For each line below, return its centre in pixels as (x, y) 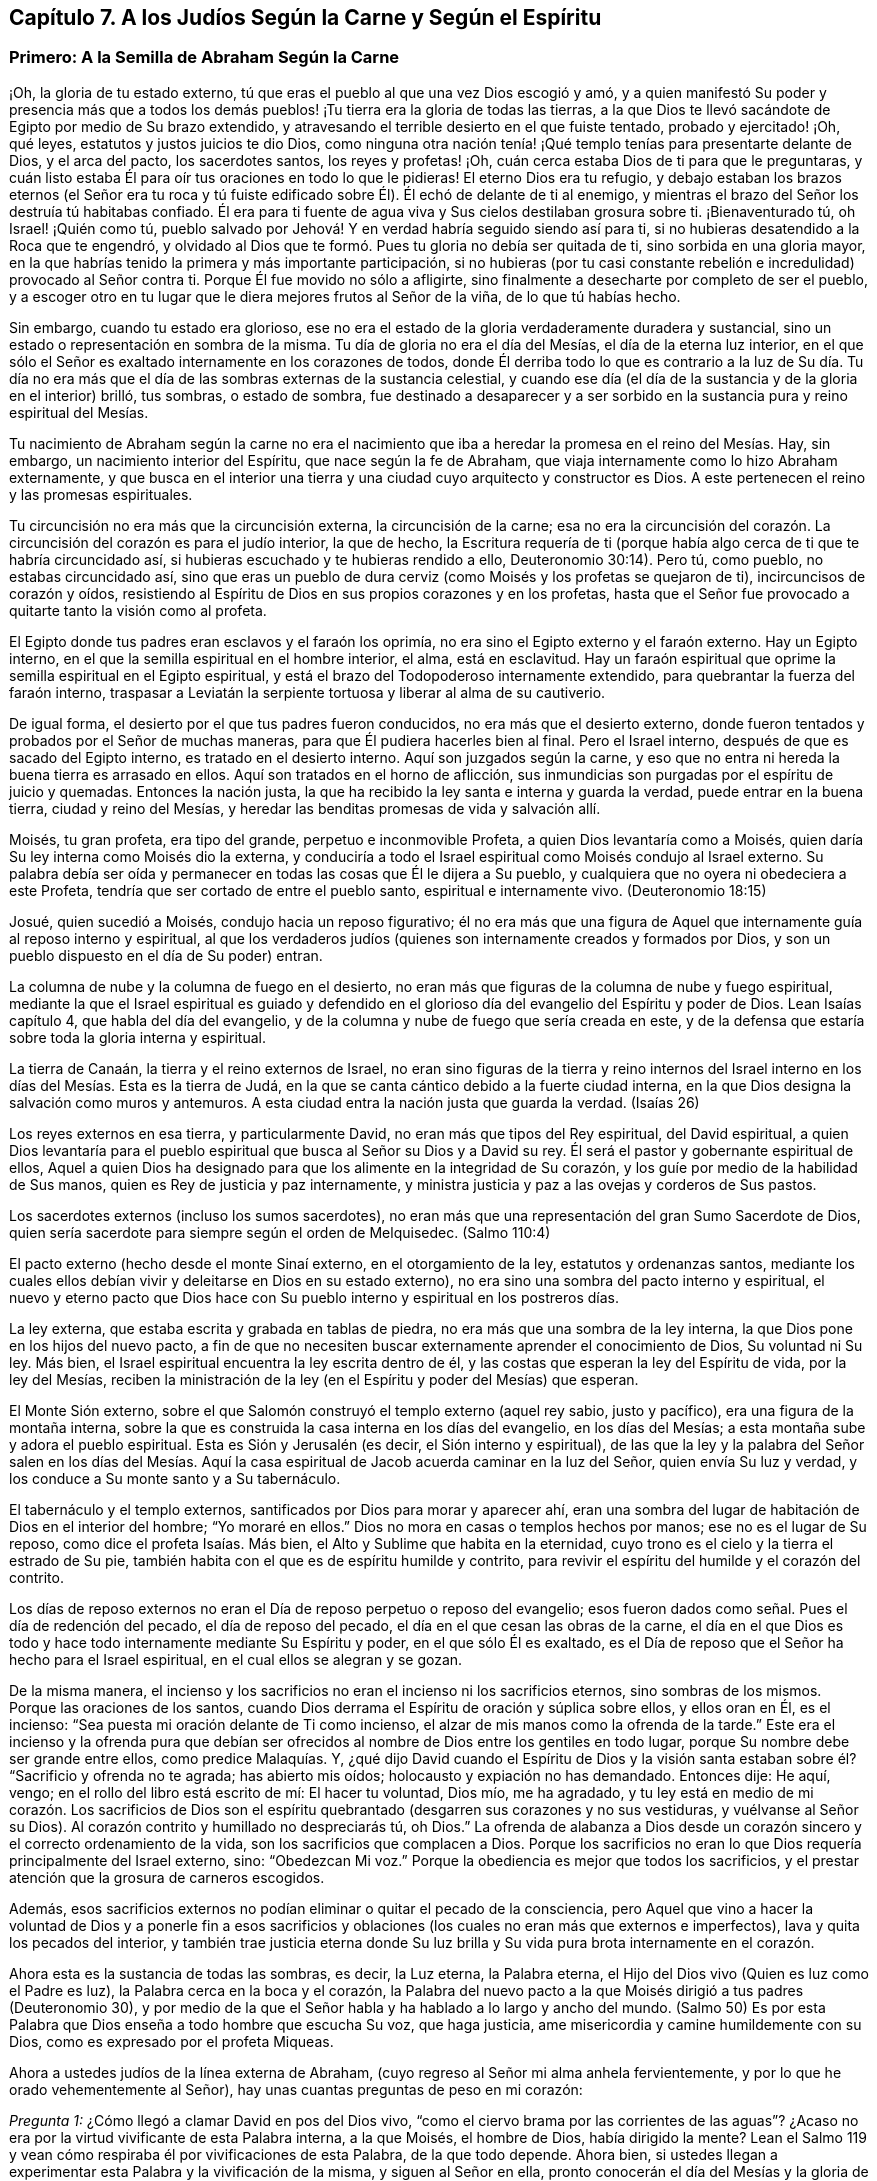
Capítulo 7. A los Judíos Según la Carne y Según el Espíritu (305, 17)
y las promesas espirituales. (101, 494)
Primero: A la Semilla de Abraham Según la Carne (204, 57)
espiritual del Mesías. (79, 412)
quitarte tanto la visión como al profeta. (138, 610)
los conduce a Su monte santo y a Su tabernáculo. (175, 1478)
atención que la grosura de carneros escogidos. (167, 1877)
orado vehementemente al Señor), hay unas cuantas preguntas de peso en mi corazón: (296, 2089)
